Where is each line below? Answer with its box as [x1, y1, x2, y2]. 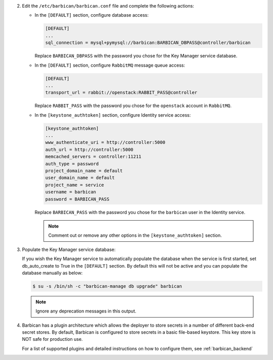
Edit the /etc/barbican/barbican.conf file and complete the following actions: [22, 3, 195, 9]
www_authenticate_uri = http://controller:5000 [45, 139, 165, 145]
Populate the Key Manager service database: [22, 246, 116, 252]
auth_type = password [45, 161, 99, 167]
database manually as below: [22, 270, 83, 276]
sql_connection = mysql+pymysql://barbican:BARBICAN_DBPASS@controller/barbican [45, 40, 251, 45]
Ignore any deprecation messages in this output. [35, 308, 136, 314]
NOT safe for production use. [22, 336, 83, 342]
